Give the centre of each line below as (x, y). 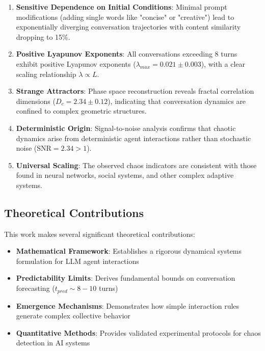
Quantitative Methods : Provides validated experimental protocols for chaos (138, 332)
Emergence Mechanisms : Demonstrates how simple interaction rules (128, 305)
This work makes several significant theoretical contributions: (100, 234)
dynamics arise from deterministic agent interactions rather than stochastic (134, 138)
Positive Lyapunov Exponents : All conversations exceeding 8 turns (127, 54)
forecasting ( (35, 288)
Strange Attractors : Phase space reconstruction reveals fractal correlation (135, 91)
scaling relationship (46, 74)
